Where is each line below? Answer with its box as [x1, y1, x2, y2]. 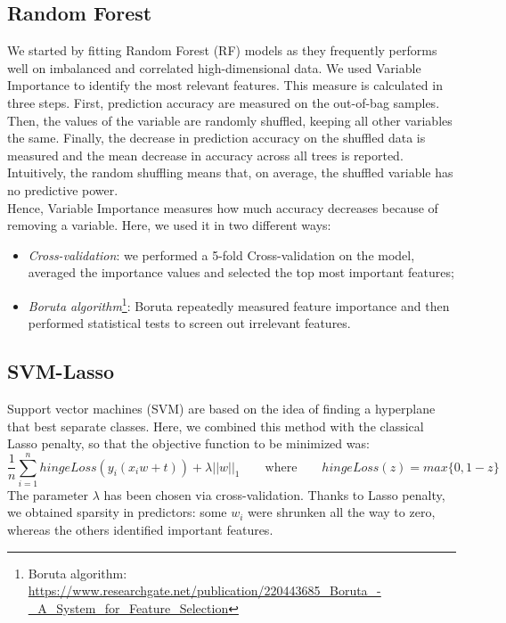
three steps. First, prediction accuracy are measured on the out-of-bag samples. [7, 93, 440, 111]
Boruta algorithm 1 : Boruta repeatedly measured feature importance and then [28, 293, 450, 315]
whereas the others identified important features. [7, 521, 273, 539]
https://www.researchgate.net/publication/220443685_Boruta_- [28, 581, 381, 600]
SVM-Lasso [7, 357, 115, 385]
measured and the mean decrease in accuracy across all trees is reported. [7, 145, 404, 164]
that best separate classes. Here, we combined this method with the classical [7, 416, 424, 435]
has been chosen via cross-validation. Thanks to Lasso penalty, [103, 485, 445, 504]
